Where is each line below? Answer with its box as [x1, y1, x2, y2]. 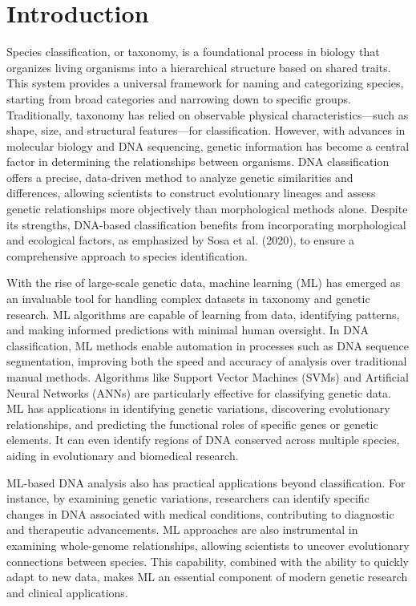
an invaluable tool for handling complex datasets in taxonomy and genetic [6, 290, 370, 307]
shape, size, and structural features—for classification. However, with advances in [6, 122, 406, 139]
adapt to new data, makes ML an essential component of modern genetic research [6, 568, 408, 585]
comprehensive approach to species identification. [6, 247, 248, 264]
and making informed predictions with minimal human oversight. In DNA [6, 321, 370, 338]
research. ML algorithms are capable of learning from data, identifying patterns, [6, 305, 400, 322]
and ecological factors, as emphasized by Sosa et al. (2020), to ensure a [6, 232, 355, 248]
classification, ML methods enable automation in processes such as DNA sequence [6, 337, 409, 353]
